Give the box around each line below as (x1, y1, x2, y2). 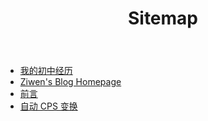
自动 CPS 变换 (19, 100, 78, 112)
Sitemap (127, 7, 199, 30)
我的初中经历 (19, 65, 73, 77)
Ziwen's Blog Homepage (19, 76, 122, 88)
